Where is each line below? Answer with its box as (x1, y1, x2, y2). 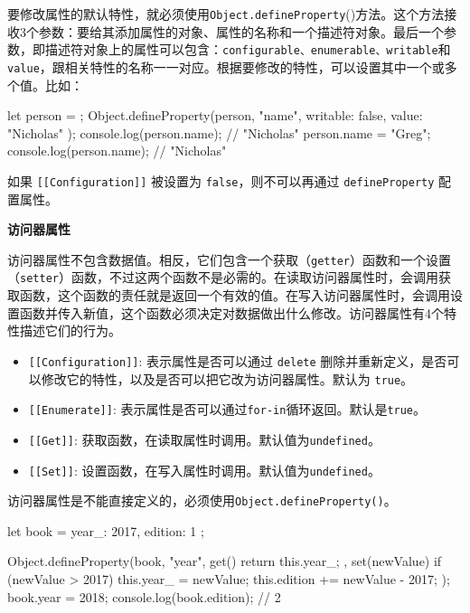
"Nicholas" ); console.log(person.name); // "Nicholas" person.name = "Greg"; (7, 123, 431, 142)
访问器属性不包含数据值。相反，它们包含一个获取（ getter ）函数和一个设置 (7, 250, 451, 269)
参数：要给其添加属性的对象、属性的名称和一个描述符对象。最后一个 (38, 22, 444, 41)
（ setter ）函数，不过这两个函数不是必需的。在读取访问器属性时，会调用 (7, 268, 438, 287)
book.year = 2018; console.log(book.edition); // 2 (7, 587, 281, 606)
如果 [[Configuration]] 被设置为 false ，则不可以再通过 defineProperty (7, 171, 435, 190)
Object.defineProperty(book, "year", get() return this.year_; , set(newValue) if (7, 552, 442, 571)
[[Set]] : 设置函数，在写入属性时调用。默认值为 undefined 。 (28, 460, 381, 479)
